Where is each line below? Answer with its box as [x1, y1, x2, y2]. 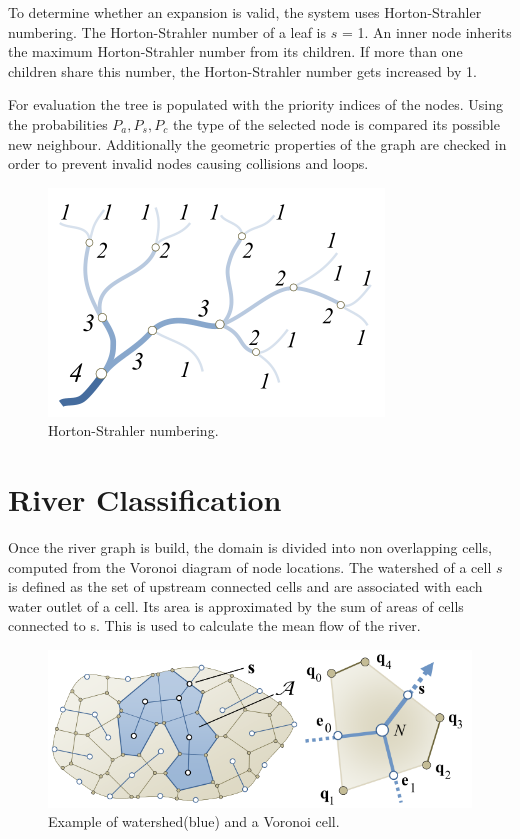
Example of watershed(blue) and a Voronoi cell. [48, 811, 340, 832]
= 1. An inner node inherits [341, 21, 512, 42]
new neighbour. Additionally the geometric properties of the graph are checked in [8, 133, 507, 154]
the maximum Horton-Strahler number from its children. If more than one [8, 41, 463, 62]
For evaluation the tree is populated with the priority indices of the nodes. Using [8, 94, 503, 115]
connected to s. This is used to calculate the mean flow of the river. [8, 615, 421, 636]
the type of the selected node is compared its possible [172, 113, 500, 134]
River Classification [8, 479, 282, 520]
